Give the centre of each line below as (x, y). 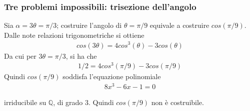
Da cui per (20, 55)
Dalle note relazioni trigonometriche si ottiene (74, 35)
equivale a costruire (179, 25)
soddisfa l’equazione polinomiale (112, 76)
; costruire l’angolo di (89, 25)
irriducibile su (25, 102)
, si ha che (81, 55)
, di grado (68, 102)
